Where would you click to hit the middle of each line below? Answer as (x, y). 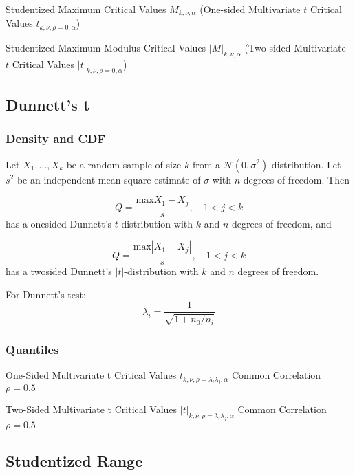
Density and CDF (56, 139)
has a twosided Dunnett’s (59, 271)
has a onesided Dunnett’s (59, 223)
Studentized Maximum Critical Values (86, 9)
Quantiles (32, 349)
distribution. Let (306, 164)
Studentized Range (74, 460)
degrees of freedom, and (281, 223)
